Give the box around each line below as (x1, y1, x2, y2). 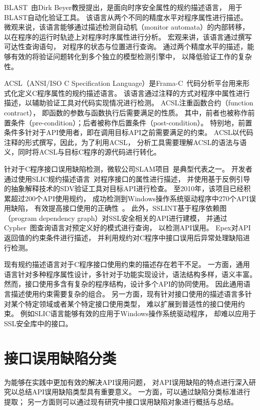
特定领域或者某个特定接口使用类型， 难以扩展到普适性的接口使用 (25, 298, 238, 309)
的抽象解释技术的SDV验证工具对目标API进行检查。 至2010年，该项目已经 (4, 183, 244, 194)
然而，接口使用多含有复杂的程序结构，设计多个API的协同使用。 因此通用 (4, 279, 243, 289)
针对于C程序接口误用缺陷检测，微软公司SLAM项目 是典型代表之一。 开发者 (4, 163, 252, 174)
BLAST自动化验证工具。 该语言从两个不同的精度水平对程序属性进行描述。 (4, 12, 247, 22)
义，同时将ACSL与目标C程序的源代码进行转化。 (4, 147, 161, 157)
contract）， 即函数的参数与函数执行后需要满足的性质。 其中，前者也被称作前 (4, 107, 255, 117)
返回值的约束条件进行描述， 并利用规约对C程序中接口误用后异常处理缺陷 (4, 232, 243, 243)
